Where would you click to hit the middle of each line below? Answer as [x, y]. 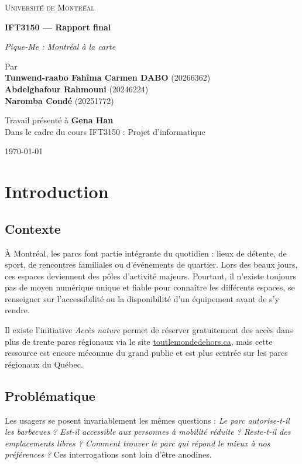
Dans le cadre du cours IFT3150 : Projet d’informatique [105, 131]
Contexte [33, 228]
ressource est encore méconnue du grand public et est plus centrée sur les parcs [146, 353]
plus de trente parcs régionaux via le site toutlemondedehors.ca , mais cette [139, 341]
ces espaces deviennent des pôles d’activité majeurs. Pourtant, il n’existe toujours [150, 276]
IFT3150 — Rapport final [58, 27]
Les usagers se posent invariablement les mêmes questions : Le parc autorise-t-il [147, 420]
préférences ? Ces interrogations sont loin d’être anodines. [108, 454]
